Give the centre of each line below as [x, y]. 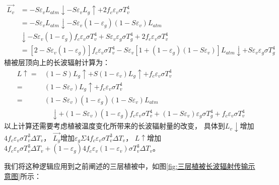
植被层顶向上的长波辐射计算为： [57, 62]
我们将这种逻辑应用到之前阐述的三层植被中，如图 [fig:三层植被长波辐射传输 [126, 166]
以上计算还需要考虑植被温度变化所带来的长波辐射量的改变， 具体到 [115, 126]
